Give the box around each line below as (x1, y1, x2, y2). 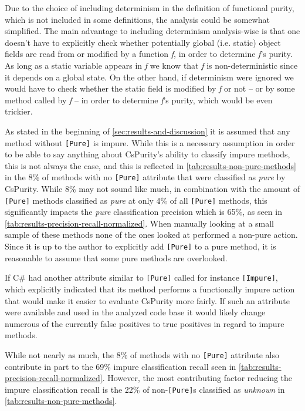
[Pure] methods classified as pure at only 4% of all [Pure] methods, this (5, 194, 267, 206)
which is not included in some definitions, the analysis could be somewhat (5, 13, 270, 25)
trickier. (5, 105, 33, 117)
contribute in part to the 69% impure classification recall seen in (5, 360, 236, 372)
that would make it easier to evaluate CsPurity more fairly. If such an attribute (5, 294, 290, 306)
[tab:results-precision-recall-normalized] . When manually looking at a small (5, 217, 274, 229)
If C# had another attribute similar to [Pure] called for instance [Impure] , (5, 271, 278, 284)
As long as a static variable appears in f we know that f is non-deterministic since (5, 59, 298, 71)
